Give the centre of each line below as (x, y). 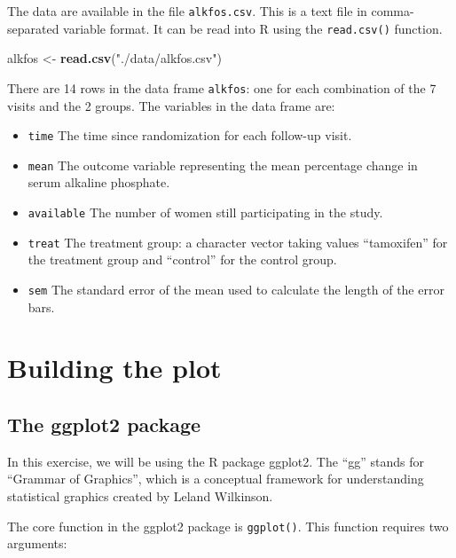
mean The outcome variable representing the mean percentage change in (223, 165)
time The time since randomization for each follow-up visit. (190, 135)
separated (33, 28)
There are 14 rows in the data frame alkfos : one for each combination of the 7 (222, 87)
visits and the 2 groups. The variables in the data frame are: (171, 105)
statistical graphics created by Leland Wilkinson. (140, 495)
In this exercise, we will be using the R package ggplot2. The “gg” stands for (216, 461)
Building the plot (114, 368)
